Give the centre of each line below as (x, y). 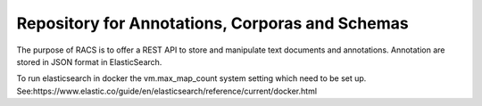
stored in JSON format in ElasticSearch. (89, 61)
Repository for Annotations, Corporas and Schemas (213, 23)
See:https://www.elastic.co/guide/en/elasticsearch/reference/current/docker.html (166, 91)
